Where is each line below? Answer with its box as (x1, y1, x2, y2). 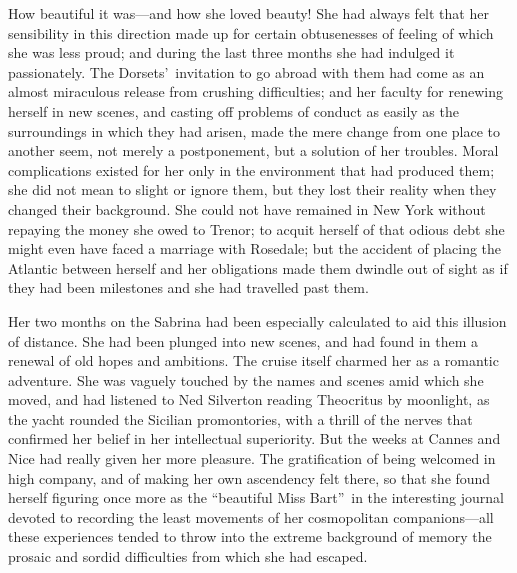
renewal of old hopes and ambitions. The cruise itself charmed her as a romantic (8, 350, 499, 371)
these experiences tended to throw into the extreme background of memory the (8, 526, 492, 547)
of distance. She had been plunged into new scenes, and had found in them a (8, 330, 479, 351)
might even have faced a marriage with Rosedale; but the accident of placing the (8, 238, 502, 259)
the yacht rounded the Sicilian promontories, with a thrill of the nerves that (8, 408, 473, 429)
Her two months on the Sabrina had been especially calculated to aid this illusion (8, 310, 507, 331)
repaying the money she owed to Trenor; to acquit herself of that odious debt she (8, 218, 505, 239)
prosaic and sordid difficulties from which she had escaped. (8, 546, 368, 567)
